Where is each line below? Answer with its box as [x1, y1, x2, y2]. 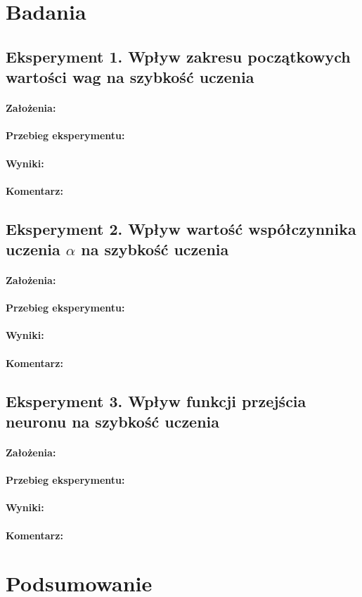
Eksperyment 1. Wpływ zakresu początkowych [6, 45, 351, 67]
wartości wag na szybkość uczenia [6, 66, 254, 88]
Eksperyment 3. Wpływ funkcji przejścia [6, 390, 306, 411]
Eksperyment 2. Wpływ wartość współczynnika [6, 217, 356, 239]
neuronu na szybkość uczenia [6, 411, 220, 432]
